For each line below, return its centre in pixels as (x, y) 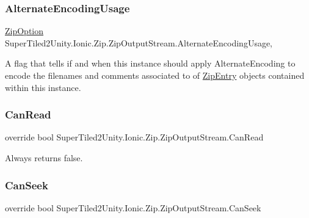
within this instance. (43, 87)
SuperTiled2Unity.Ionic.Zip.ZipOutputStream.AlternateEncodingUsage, (139, 42)
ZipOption (24, 31)
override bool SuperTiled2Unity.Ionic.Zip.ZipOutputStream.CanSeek (133, 207)
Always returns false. (44, 158)
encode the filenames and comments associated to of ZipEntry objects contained (155, 75)
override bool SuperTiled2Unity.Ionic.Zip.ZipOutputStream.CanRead (134, 137)
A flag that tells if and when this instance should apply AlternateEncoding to (150, 63)
